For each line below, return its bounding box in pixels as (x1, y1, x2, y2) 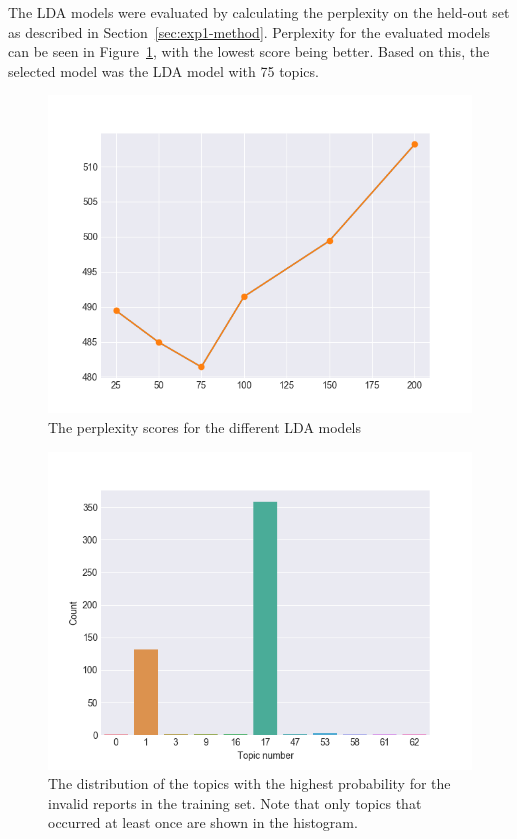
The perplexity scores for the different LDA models (48, 416, 362, 437)
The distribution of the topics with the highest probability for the (48, 773, 451, 794)
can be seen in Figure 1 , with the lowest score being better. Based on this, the (8, 41, 490, 62)
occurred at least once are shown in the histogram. (48, 812, 358, 833)
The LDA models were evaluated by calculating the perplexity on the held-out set (8, 2, 510, 22)
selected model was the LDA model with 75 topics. (8, 60, 319, 81)
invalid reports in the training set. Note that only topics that (48, 792, 422, 813)
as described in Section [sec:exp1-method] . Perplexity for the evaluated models (8, 21, 491, 42)
